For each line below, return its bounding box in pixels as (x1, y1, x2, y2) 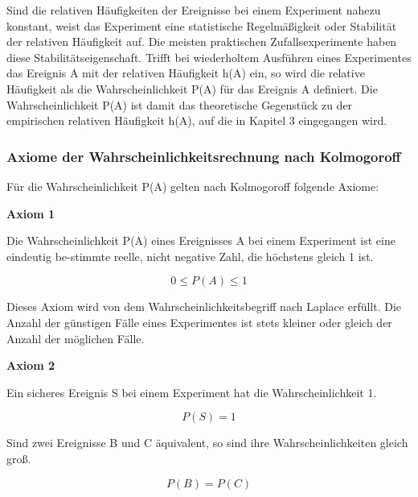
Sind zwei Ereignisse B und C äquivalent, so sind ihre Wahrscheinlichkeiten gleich (6, 434, 408, 451)
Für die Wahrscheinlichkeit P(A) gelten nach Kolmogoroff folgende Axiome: (6, 177, 379, 194)
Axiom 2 (6, 357, 55, 374)
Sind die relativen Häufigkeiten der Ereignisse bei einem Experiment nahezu (6, 2, 381, 18)
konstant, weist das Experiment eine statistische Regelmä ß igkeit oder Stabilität (6, 17, 397, 34)
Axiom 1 (6, 205, 55, 222)
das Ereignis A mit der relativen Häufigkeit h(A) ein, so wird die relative (6, 64, 365, 81)
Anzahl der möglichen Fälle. (6, 329, 145, 346)
